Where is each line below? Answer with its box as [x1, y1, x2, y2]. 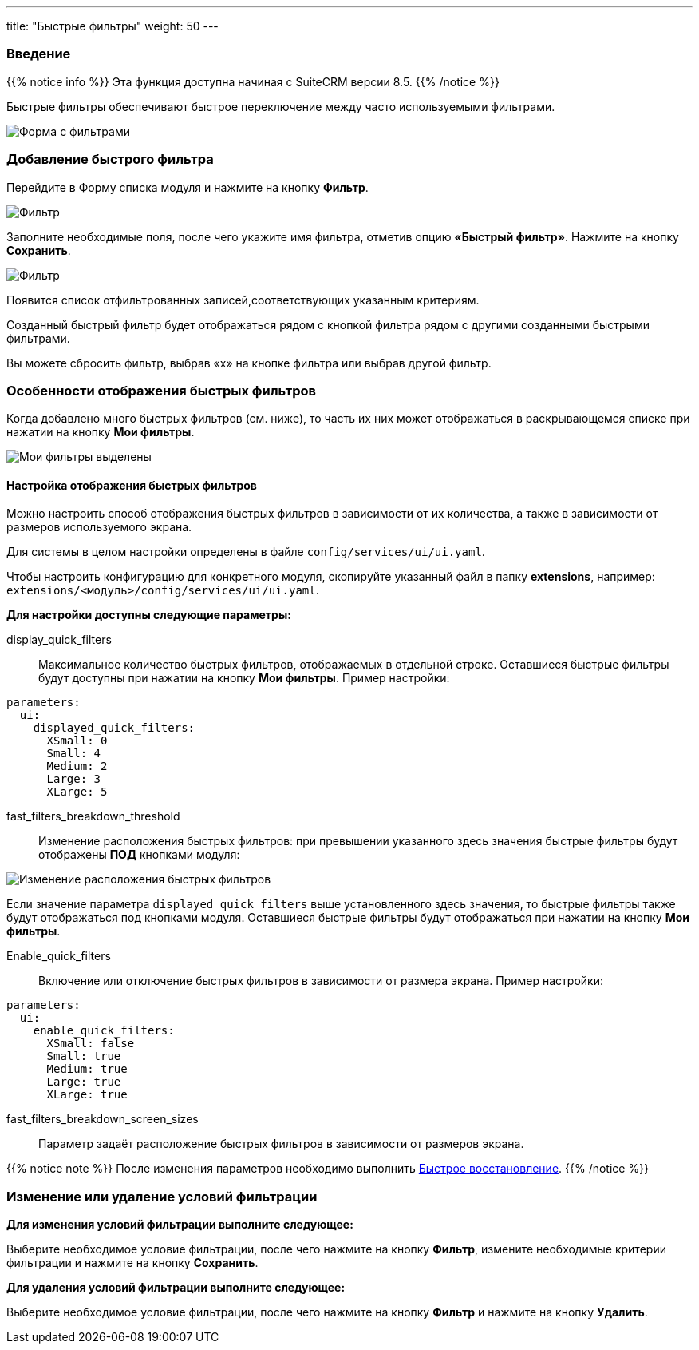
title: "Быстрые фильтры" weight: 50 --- [6, 19, 219, 33]
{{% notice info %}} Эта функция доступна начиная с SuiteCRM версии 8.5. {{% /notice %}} [6, 74, 500, 89]
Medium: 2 [46, 760, 108, 773]
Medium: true [46, 1062, 128, 1076]
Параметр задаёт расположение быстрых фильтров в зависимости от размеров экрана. [38, 1137, 524, 1151]
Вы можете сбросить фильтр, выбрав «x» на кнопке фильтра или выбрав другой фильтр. [6, 355, 492, 370]
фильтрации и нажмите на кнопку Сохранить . [6, 1256, 259, 1270]
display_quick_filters [6, 633, 112, 647]
